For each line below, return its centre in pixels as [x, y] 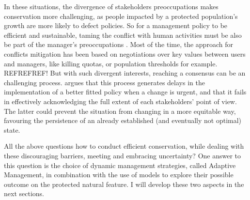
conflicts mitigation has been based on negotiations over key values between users [125, 54]
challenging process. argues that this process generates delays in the [104, 82]
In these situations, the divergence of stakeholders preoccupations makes [111, 6]
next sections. [24, 193]
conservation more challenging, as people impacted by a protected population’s [121, 16]
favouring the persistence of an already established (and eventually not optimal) [123, 120]
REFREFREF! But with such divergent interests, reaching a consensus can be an [125, 73]
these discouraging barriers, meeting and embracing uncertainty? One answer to [123, 155]
